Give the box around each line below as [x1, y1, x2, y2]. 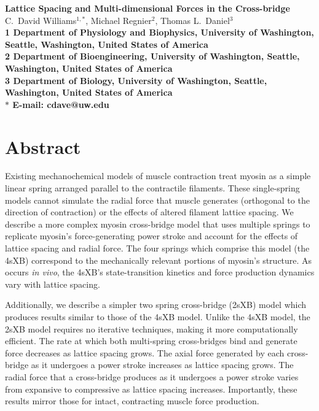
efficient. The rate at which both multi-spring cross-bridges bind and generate [5, 334, 297, 347]
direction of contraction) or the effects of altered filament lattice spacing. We [5, 205, 294, 218]
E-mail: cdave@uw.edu [12, 98, 109, 110]
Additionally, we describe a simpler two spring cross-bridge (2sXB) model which [5, 298, 307, 311]
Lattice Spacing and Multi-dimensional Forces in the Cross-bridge [5, 2, 290, 14]
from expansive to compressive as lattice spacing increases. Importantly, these [5, 382, 297, 395]
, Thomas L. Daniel [155, 13, 230, 26]
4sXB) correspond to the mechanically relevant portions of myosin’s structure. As [5, 253, 312, 266]
